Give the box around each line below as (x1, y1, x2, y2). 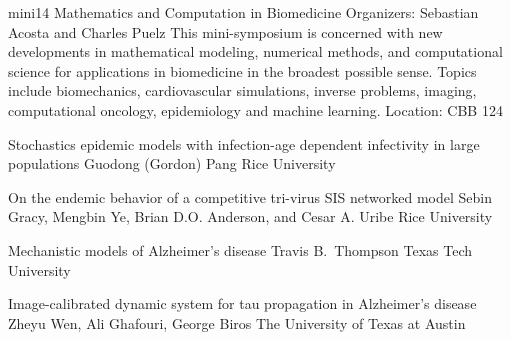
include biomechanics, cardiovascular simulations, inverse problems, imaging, (8, 80, 477, 101)
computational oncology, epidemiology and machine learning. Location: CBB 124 (8, 99, 503, 120)
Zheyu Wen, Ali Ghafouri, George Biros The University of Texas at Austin (8, 312, 466, 333)
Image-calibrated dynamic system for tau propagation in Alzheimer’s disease (8, 293, 477, 314)
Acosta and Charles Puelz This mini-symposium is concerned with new (8, 21, 443, 42)
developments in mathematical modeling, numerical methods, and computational (8, 41, 503, 62)
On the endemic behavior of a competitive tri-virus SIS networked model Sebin (8, 186, 493, 207)
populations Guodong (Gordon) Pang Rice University (8, 153, 336, 174)
